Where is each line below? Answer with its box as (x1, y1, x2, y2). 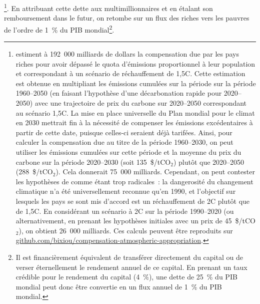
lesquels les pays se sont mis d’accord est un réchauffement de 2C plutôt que (15, 196, 250, 206)
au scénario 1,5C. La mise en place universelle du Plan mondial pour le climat (15, 107, 255, 118)
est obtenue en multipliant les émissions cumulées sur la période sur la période (15, 78, 256, 88)
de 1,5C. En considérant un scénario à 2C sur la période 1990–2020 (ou (15, 205, 234, 216)
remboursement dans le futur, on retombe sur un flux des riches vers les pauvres (4, 13, 249, 23)
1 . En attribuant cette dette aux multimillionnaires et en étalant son (4, 2, 213, 13)
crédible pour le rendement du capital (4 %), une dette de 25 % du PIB (15, 271, 237, 282)
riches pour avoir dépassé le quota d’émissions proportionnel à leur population (15, 58, 255, 69)
